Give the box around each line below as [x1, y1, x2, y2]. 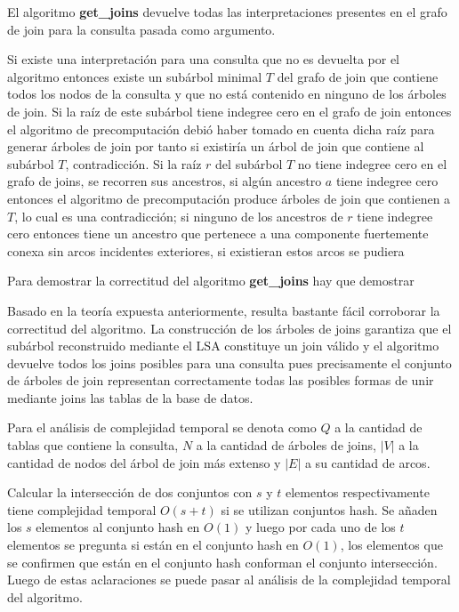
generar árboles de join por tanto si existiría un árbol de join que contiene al [7, 137, 424, 156]
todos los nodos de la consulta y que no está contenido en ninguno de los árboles [7, 85, 447, 103]
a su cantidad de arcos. [304, 453, 431, 471]
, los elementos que [340, 535, 443, 554]
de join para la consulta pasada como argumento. [7, 20, 276, 38]
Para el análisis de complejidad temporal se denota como [7, 418, 317, 437]
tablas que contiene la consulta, [7, 436, 179, 455]
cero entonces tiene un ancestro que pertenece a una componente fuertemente [7, 224, 429, 243]
